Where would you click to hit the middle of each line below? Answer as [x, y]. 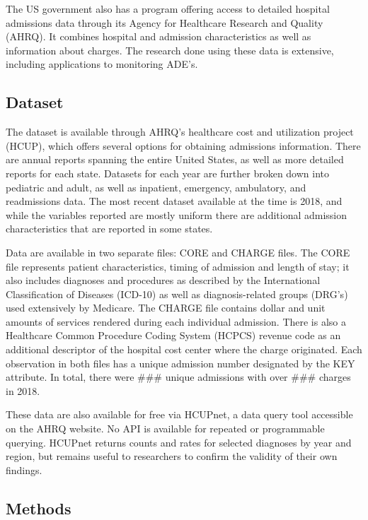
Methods [39, 508]
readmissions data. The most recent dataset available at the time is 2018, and [174, 201]
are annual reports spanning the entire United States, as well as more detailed [175, 159]
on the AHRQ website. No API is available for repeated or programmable [165, 429]
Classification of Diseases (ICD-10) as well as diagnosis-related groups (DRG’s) [177, 294]
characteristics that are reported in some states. [109, 229]
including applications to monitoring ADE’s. [102, 64]
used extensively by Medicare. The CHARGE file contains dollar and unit [166, 308]
